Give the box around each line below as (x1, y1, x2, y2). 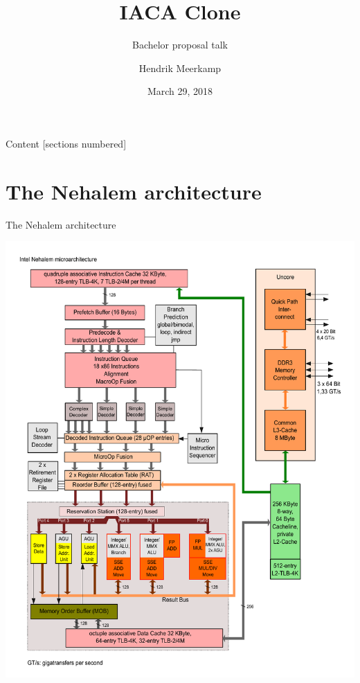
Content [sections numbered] (6, 136, 127, 150)
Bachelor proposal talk (132, 37, 228, 52)
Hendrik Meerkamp (138, 60, 222, 75)
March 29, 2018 (147, 84, 213, 98)
